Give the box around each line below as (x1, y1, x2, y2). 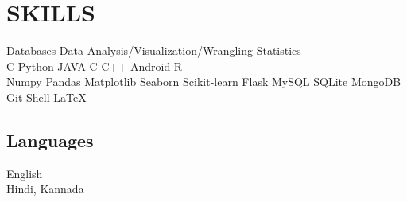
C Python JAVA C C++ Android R (6, 57, 183, 74)
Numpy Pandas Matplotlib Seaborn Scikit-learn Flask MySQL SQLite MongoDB (6, 73, 401, 90)
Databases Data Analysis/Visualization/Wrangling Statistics (6, 42, 301, 59)
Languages (6, 127, 94, 152)
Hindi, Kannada (6, 181, 84, 197)
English (6, 165, 43, 181)
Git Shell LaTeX (6, 88, 87, 105)
